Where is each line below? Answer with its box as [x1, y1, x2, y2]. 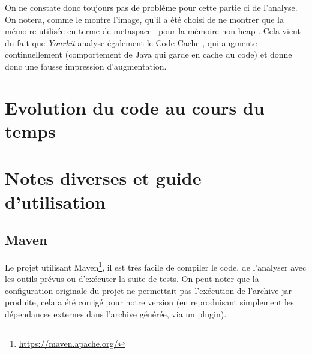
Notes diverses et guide [5, 166, 202, 190]
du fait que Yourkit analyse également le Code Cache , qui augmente [5, 36, 257, 49]
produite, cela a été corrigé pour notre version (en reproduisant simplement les [5, 296, 294, 308]
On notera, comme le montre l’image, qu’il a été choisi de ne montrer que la [5, 13, 284, 25]
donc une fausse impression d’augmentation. [5, 59, 167, 72]
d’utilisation [5, 189, 106, 214]
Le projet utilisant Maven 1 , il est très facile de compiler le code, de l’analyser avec [5, 259, 307, 273]
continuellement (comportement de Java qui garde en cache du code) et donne [5, 48, 292, 61]
